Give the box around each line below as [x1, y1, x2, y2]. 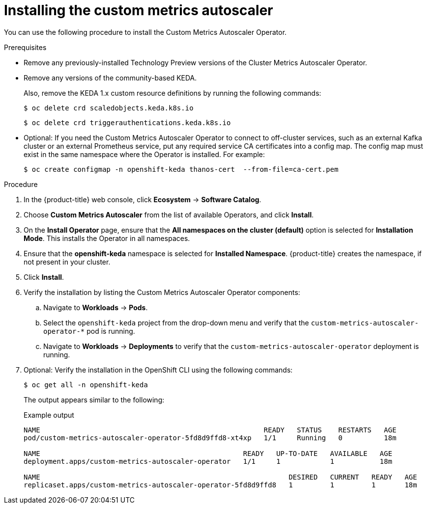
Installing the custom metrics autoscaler [4, 2, 273, 19]
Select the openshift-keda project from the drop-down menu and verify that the [43, 318, 309, 327]
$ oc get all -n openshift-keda [24, 380, 148, 389]
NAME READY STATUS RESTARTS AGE [24, 426, 397, 434]
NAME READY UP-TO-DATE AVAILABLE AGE [24, 449, 393, 457]
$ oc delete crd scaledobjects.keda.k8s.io [24, 104, 194, 112]
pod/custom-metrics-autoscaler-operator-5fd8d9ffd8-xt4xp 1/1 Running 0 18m [24, 433, 397, 442]
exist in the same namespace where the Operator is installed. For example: [24, 150, 265, 159]
